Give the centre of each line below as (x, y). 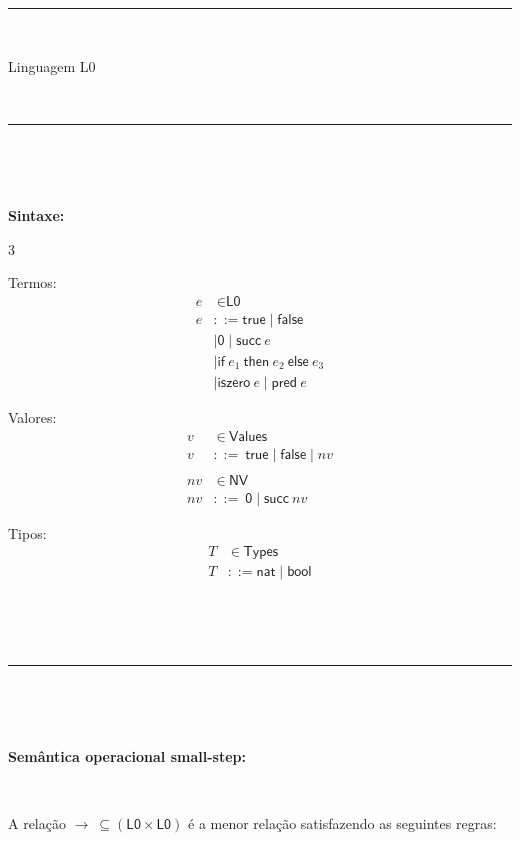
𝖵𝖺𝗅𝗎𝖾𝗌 (248, 436)
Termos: (32, 282)
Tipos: (27, 532)
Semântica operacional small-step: (127, 755)
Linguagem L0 (52, 65)
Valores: (32, 416)
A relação (37, 822)
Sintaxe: (36, 214)
